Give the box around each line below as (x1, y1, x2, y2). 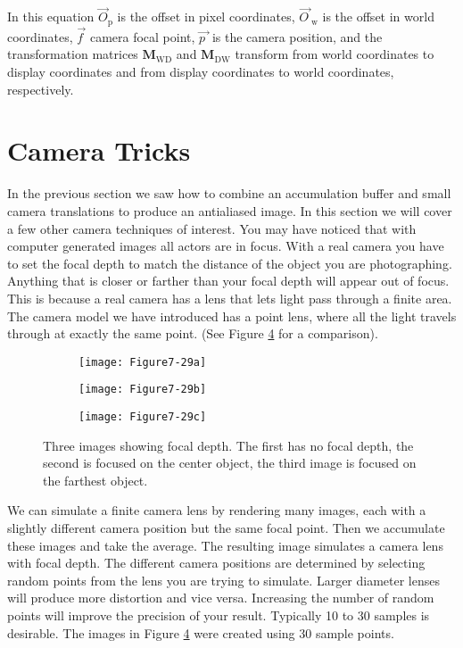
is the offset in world (322, 7, 434, 26)
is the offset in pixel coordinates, (117, 7, 295, 26)
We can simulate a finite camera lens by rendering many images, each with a (7, 501, 426, 519)
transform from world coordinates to (235, 45, 434, 63)
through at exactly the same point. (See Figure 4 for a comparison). (7, 324, 378, 343)
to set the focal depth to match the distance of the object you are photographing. (7, 253, 452, 272)
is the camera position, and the (211, 27, 383, 46)
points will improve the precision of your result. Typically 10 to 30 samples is (7, 606, 430, 625)
